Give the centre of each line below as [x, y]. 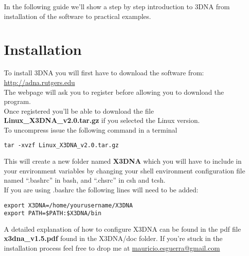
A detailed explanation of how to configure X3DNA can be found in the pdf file [123, 229]
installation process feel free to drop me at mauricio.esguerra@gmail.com [112, 248]
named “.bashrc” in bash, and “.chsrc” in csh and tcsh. [85, 180]
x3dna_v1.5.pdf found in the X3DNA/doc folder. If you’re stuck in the [113, 238]
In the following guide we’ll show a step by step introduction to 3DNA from [117, 6]
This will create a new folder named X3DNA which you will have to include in [123, 161]
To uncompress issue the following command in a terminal [91, 129]
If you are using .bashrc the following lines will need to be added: [101, 189]
